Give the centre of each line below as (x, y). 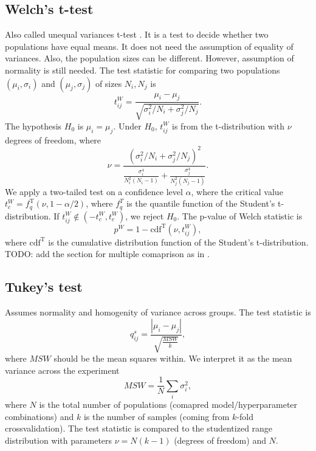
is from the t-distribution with (228, 126)
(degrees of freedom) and (220, 440)
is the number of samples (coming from (156, 416)
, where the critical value (237, 191)
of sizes (108, 83)
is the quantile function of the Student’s (201, 203)
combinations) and (39, 416)
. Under (127, 126)
